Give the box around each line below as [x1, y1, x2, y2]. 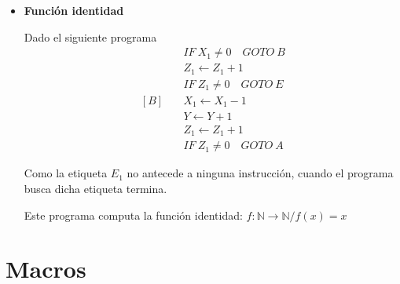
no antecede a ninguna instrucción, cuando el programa [127, 165, 394, 181]
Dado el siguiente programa [24, 28, 157, 45]
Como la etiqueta [24, 165, 108, 181]
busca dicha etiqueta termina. [24, 180, 167, 196]
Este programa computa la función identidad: [24, 206, 243, 223]
